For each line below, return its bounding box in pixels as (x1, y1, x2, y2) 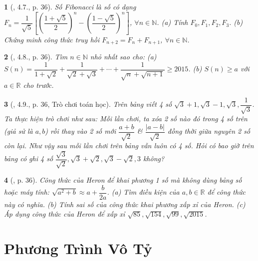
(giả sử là (4, 126, 33, 136)
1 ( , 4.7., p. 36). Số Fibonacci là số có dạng (4, 1, 136, 11)
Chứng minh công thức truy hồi (4, 34, 100, 44)
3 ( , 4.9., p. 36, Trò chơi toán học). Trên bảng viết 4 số (4, 99, 172, 109)
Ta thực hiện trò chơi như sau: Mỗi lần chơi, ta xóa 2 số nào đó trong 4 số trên (4, 113, 248, 124)
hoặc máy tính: (4, 187, 49, 197)
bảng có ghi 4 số (4, 153, 53, 164)
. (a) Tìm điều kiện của (107, 187, 180, 197)
